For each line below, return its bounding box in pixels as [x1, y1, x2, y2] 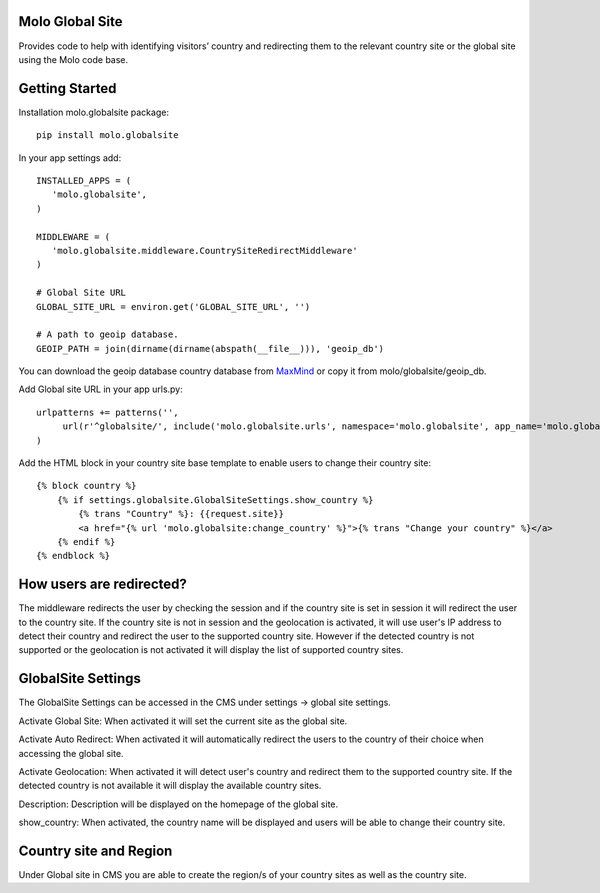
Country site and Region [18, 842, 173, 859]
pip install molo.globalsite [36, 130, 179, 141]
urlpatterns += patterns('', [36, 406, 179, 418]
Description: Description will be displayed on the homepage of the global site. [18, 798, 339, 810]
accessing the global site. [18, 747, 124, 759]
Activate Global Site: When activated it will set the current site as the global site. [18, 715, 348, 727]
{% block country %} [36, 480, 137, 492]
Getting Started [18, 80, 117, 97]
